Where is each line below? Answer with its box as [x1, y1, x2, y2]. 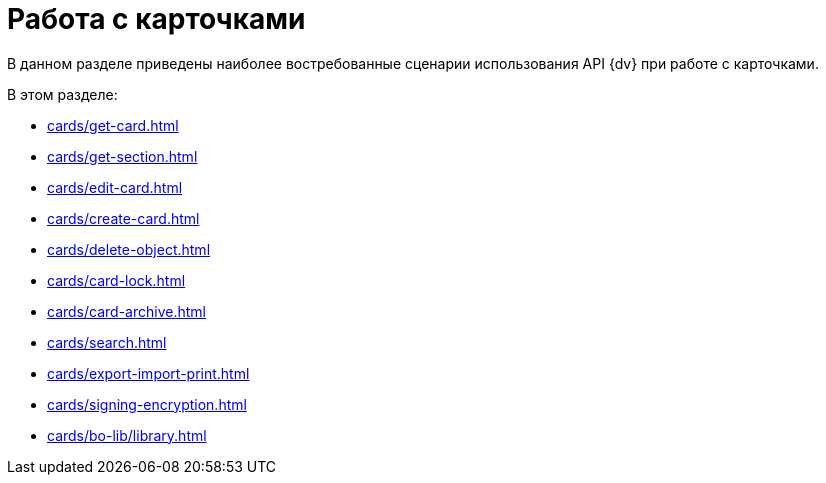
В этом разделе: [7, 85, 118, 103]
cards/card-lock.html [47, 271, 186, 289]
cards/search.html [47, 333, 167, 351]
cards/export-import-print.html [47, 364, 250, 382]
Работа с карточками [7, 2, 306, 36]
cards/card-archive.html [47, 302, 206, 320]
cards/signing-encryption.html [47, 395, 247, 413]
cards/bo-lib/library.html [47, 426, 207, 444]
